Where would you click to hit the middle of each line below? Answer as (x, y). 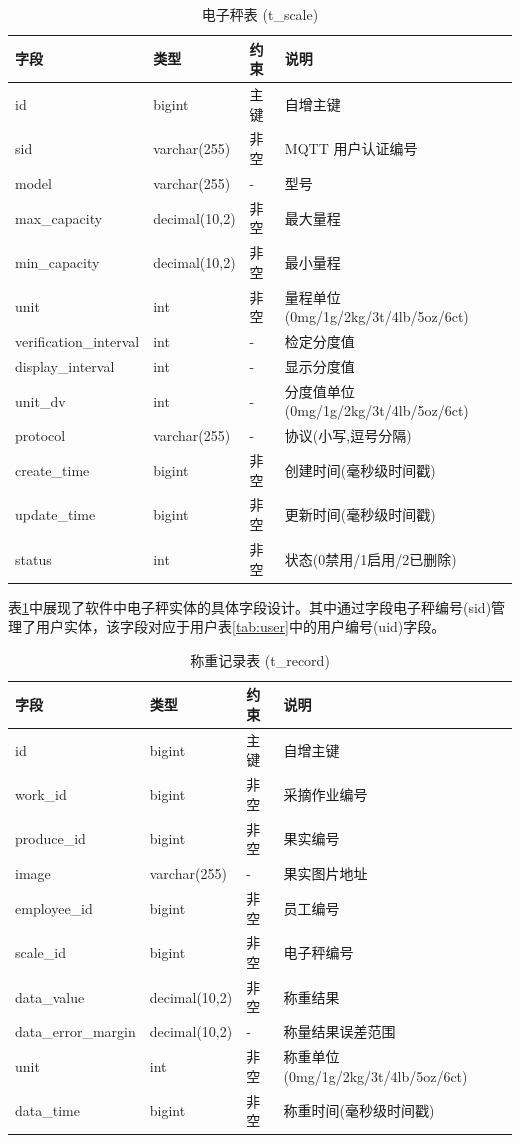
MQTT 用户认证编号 (351, 148)
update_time (55, 514)
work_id (41, 794)
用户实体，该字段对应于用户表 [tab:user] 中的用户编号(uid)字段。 (240, 626)
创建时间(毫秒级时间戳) (360, 469)
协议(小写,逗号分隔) (348, 435)
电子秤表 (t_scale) (260, 14)
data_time (47, 1110)
